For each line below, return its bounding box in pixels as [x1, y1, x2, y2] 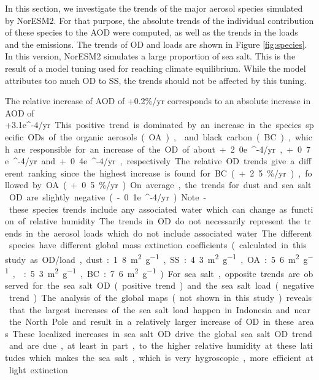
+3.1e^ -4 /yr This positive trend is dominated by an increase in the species [5, 118, 302, 131]
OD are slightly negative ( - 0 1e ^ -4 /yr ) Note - [9, 190, 207, 203]
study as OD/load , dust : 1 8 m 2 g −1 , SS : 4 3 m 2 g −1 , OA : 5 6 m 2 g [5, 251, 308, 265]
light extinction [9, 363, 68, 376]
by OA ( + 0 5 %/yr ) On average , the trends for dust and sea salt [33, 178, 312, 191]
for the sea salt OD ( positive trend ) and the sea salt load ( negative [33, 279, 314, 292]
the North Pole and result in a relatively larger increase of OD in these [9, 315, 294, 328]
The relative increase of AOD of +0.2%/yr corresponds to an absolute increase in [5, 94, 311, 107]
